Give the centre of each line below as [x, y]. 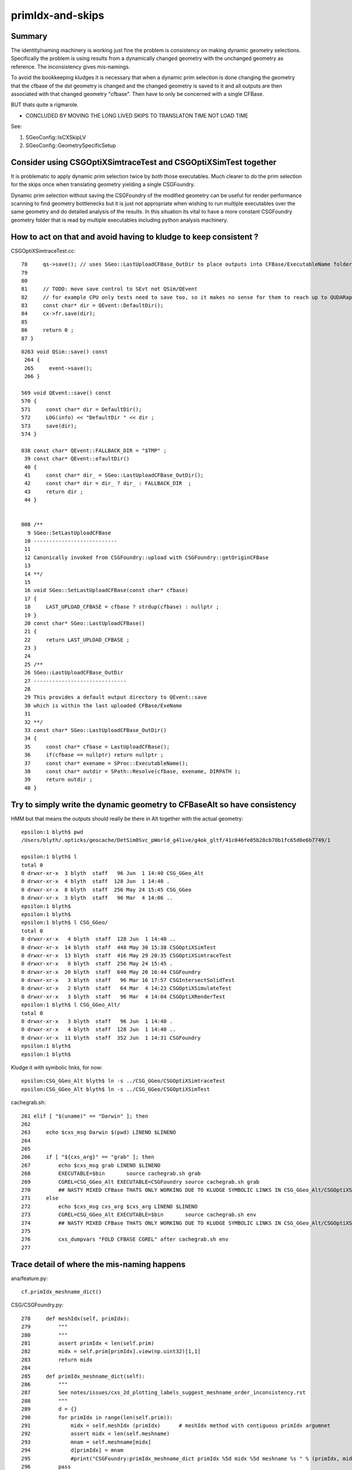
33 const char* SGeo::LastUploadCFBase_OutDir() [96, 730]
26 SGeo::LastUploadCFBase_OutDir [74, 673]
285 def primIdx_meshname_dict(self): [83, 1376]
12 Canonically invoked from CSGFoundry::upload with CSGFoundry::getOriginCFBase [147, 557]
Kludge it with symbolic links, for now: [57, 1067]
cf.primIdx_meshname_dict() [62, 1292]
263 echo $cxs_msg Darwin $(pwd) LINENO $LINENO [99, 1132]
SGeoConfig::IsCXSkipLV [56, 137]
